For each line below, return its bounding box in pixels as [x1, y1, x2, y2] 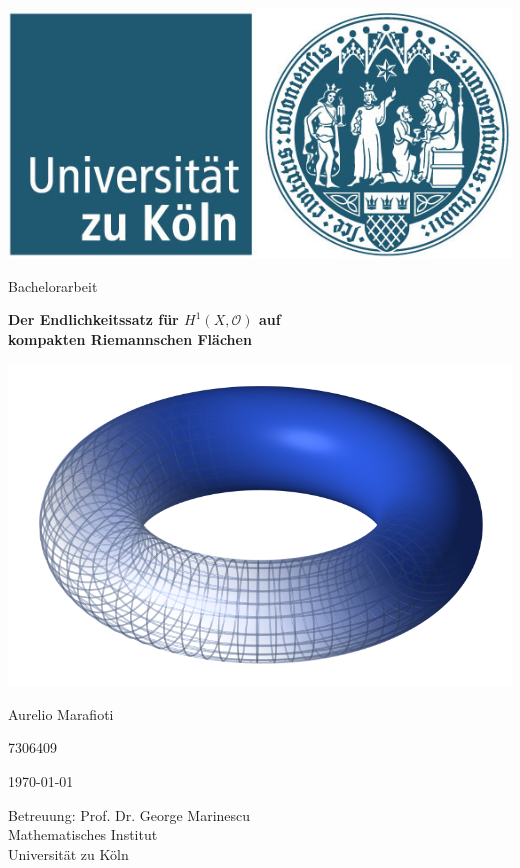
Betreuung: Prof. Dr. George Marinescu [8, 804, 251, 825]
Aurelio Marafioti [8, 703, 114, 724]
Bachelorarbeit [8, 275, 98, 296]
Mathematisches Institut [8, 824, 158, 845]
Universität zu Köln [8, 843, 129, 864]
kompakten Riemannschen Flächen [8, 329, 252, 349]
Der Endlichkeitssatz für [8, 309, 179, 330]
